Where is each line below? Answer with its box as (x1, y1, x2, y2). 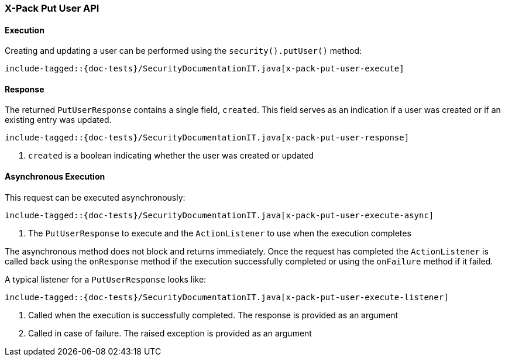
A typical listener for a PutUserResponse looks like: (5, 274, 207, 284)
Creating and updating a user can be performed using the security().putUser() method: (5, 46, 362, 56)
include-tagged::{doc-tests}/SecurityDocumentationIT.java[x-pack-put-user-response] (5, 133, 410, 143)
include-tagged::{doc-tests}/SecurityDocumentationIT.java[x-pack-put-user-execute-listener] (5, 292, 449, 302)
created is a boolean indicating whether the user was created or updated (28, 150, 314, 161)
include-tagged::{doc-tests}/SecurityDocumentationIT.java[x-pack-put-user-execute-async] (5, 210, 434, 220)
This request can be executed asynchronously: (5, 192, 185, 202)
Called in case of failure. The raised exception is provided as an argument (28, 328, 312, 338)
